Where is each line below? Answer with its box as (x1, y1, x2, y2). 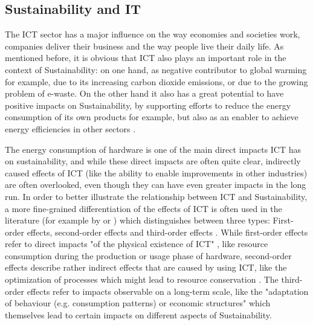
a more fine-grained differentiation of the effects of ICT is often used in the (5, 202, 282, 214)
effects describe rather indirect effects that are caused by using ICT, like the (5, 261, 287, 274)
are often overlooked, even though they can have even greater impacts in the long (5, 178, 306, 191)
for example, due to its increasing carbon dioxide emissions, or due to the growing (5, 75, 308, 88)
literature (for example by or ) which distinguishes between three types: (5, 214, 270, 227)
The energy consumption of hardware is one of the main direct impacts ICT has (5, 143, 302, 155)
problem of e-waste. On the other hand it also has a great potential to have (5, 87, 284, 100)
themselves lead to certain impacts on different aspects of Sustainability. (5, 308, 272, 321)
